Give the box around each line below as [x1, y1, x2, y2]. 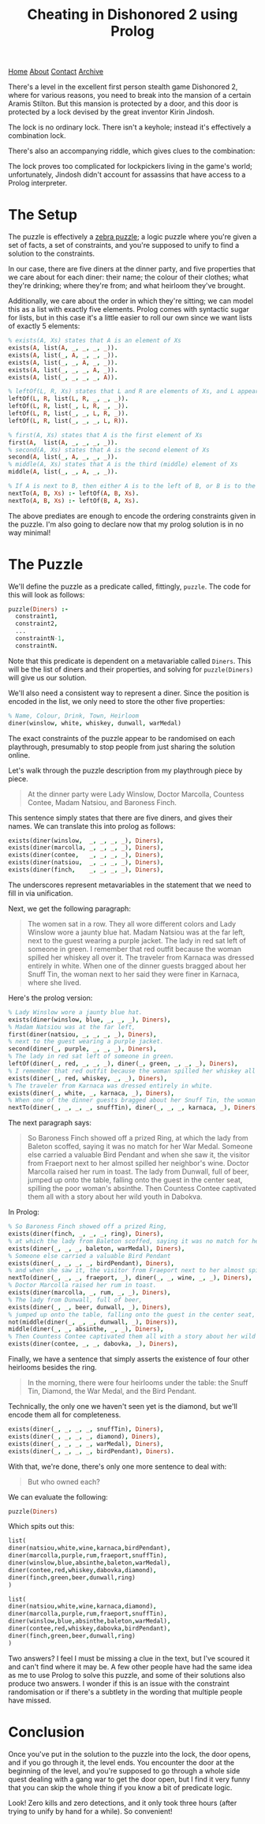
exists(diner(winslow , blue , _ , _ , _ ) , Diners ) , [8, 1016, 171, 1024]
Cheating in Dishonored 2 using [27, 6, 238, 24]
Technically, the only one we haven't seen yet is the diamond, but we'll [8, 1402, 238, 1411]
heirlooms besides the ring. [8, 1363, 97, 1373]
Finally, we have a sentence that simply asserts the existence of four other [8, 1354, 250, 1364]
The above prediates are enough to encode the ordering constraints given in [8, 511, 256, 520]
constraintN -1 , [15, 635, 65, 642]
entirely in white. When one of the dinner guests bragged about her [27, 961, 247, 970]
